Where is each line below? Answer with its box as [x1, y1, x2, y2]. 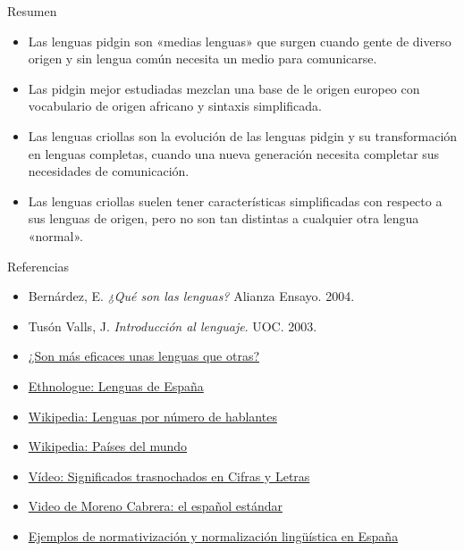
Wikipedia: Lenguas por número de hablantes [28, 406, 277, 425]
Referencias [7, 256, 70, 275]
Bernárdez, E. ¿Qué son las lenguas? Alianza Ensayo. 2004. [28, 287, 355, 305]
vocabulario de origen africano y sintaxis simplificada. [28, 96, 323, 115]
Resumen [7, 2, 57, 20]
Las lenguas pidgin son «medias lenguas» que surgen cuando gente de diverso [28, 31, 451, 50]
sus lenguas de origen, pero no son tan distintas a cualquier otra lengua [28, 209, 419, 228]
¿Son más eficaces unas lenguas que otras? [28, 346, 260, 365]
